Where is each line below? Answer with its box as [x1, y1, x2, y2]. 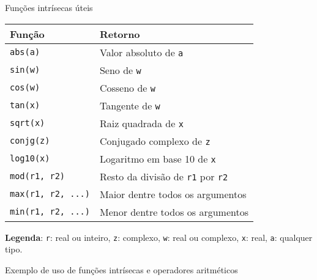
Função [10, 26, 45, 41]
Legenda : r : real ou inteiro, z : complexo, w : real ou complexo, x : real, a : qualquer [5, 230, 313, 243]
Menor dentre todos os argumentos [99, 204, 249, 219]
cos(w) [10, 83, 40, 93]
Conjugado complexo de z [99, 133, 211, 148]
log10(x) [10, 153, 50, 164]
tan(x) [10, 100, 40, 111]
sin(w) [10, 65, 40, 75]
